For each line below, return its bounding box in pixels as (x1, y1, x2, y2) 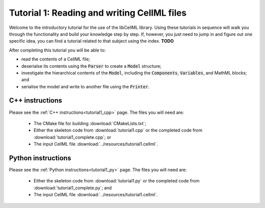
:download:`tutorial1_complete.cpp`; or (33, 134, 111, 140)
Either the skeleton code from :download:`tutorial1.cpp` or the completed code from (33, 128, 203, 133)
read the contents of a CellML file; (21, 56, 90, 62)
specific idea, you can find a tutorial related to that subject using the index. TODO (9, 38, 174, 44)
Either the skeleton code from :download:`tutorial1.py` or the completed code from (33, 178, 200, 184)
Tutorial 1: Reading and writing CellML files (9, 7, 186, 18)
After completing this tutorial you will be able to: (9, 47, 106, 53)
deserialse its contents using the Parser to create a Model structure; (21, 63, 161, 69)
